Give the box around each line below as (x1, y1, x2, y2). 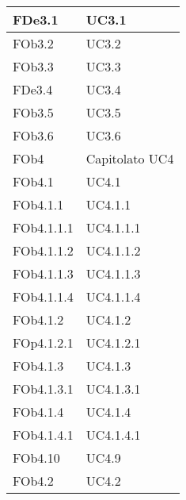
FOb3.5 (13, 103, 54, 121)
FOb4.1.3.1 (13, 379, 74, 398)
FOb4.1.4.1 (13, 425, 74, 444)
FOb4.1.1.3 (13, 264, 74, 283)
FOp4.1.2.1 (13, 333, 74, 352)
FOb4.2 (13, 471, 54, 490)
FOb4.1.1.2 (13, 241, 74, 260)
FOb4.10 (13, 448, 60, 467)
